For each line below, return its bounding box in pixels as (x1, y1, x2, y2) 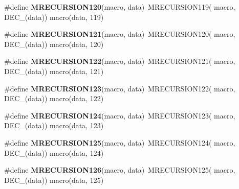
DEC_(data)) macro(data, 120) (4, 38, 104, 49)
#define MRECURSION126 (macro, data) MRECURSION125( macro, (4, 164, 235, 175)
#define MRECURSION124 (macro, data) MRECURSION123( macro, (4, 110, 235, 121)
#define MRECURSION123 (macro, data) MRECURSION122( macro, (4, 83, 235, 93)
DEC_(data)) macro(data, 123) (4, 120, 104, 131)
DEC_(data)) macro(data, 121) (4, 65, 104, 76)
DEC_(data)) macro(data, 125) (4, 174, 104, 185)
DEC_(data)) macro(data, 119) (4, 11, 104, 22)
